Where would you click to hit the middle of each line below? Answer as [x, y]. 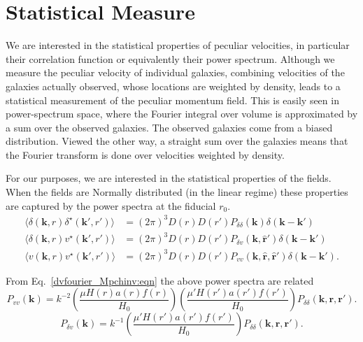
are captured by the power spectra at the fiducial [111, 205]
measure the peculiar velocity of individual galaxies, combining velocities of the [175, 72]
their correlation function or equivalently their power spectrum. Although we [170, 58]
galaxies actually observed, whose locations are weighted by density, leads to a [173, 86]
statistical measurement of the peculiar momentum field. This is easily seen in [172, 100]
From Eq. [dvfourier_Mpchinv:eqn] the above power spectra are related [160, 280]
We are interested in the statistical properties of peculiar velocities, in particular [178, 45]
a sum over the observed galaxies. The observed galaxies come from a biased [169, 127]
